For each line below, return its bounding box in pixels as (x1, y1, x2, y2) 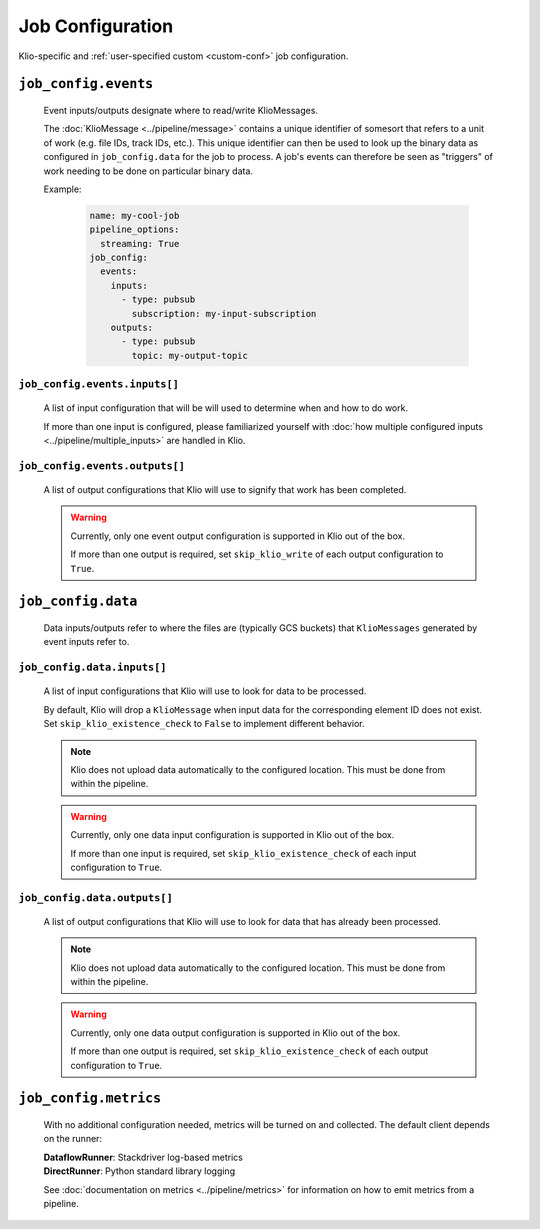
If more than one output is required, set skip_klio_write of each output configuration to (70, 548, 444, 560)
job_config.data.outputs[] (18, 891, 174, 904)
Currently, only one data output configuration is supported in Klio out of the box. (70, 1026, 401, 1039)
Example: (43, 183, 82, 195)
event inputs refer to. (43, 636, 130, 648)
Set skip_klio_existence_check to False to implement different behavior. (43, 718, 365, 730)
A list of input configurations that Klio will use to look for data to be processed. (43, 685, 367, 697)
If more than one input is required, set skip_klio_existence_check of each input (70, 847, 417, 859)
